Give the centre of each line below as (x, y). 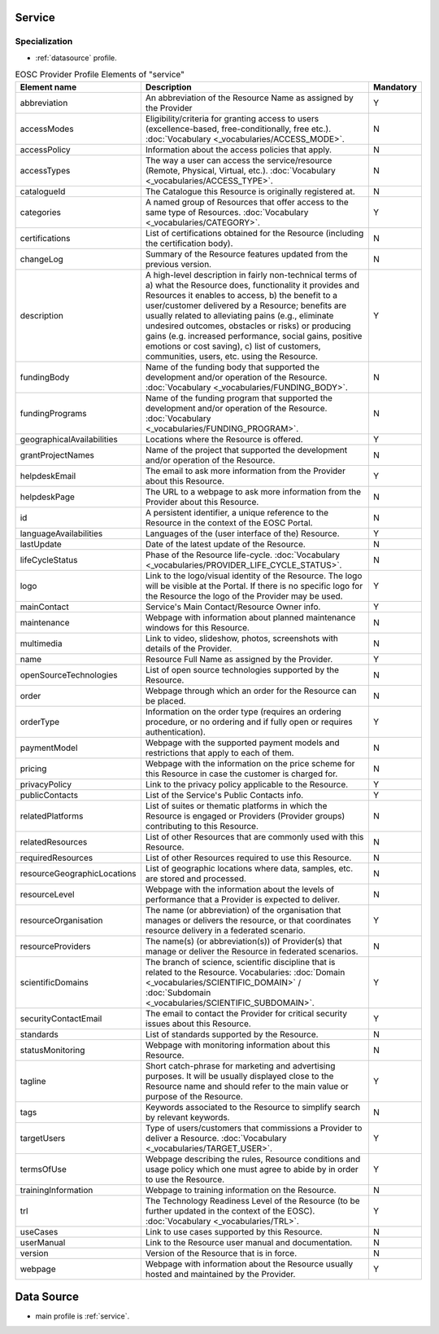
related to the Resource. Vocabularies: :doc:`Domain (245, 972)
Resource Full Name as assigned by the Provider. (239, 659)
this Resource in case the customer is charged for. (241, 774)
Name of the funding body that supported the (233, 366)
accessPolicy (45, 149)
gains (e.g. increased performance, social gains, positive (254, 336)
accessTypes (45, 170)
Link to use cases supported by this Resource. (234, 1231)
